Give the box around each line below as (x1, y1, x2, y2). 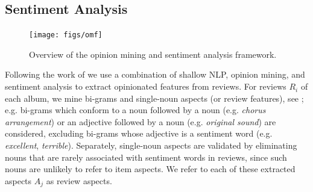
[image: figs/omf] (29, 31, 103, 40)
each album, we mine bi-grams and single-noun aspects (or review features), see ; (5, 91, 304, 104)
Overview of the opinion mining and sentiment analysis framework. (29, 48, 277, 60)
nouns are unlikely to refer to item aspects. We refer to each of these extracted (5, 163, 296, 175)
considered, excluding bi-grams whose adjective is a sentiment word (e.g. (5, 127, 273, 140)
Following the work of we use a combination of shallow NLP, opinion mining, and (5, 68, 305, 81)
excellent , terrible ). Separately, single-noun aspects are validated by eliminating (5, 139, 297, 152)
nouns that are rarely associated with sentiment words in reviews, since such (5, 150, 287, 163)
